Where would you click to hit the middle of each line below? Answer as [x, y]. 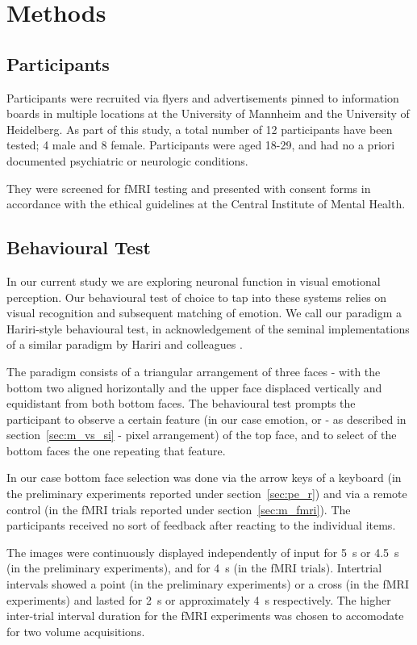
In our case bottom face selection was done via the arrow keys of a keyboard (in [204, 477]
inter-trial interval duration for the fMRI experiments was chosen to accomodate [205, 616]
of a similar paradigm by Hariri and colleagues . [125, 344]
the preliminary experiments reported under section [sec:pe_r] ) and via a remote [207, 494]
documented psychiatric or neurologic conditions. [127, 160]
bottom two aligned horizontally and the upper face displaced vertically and [194, 387]
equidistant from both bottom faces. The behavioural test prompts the [181, 403]
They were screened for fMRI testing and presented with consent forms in [189, 188]
